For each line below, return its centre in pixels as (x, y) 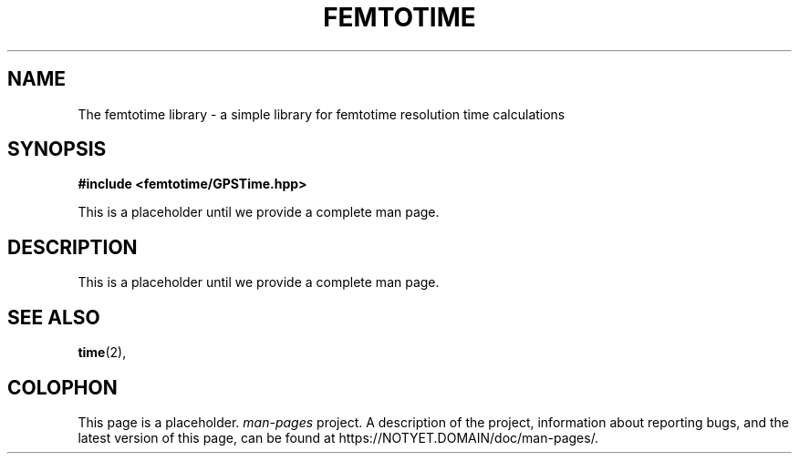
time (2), (102, 353)
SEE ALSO (54, 317)
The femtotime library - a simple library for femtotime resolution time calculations (322, 114)
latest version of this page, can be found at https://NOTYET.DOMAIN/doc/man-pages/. (338, 437)
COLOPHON (62, 387)
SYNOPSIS (57, 149)
